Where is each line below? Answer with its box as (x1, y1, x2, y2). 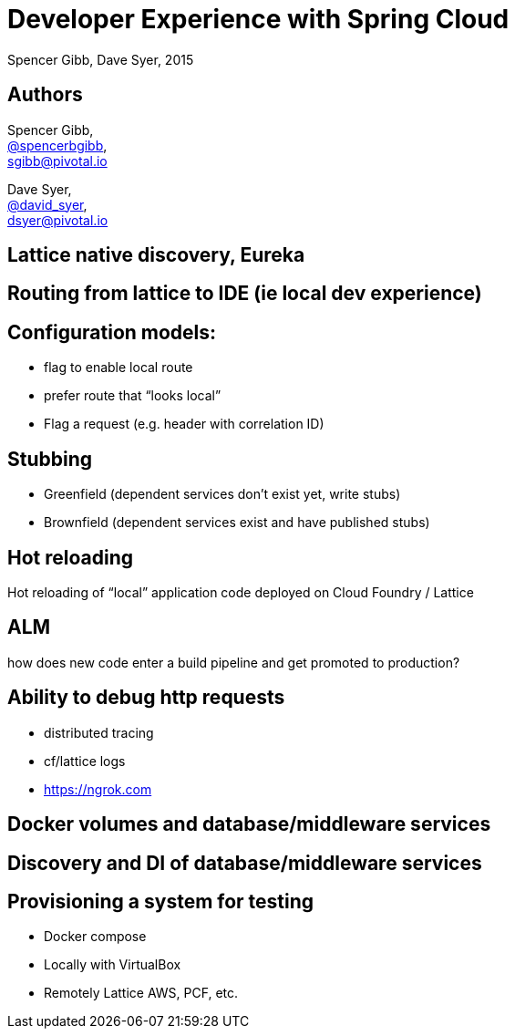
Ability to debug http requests (7, 686, 285, 710)
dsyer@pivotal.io (7, 212, 108, 228)
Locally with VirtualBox (44, 957, 181, 973)
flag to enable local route (44, 359, 193, 376)
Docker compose (44, 928, 147, 945)
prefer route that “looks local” (44, 388, 221, 404)
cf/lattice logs (44, 752, 126, 769)
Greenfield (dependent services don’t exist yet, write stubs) (44, 486, 401, 502)
